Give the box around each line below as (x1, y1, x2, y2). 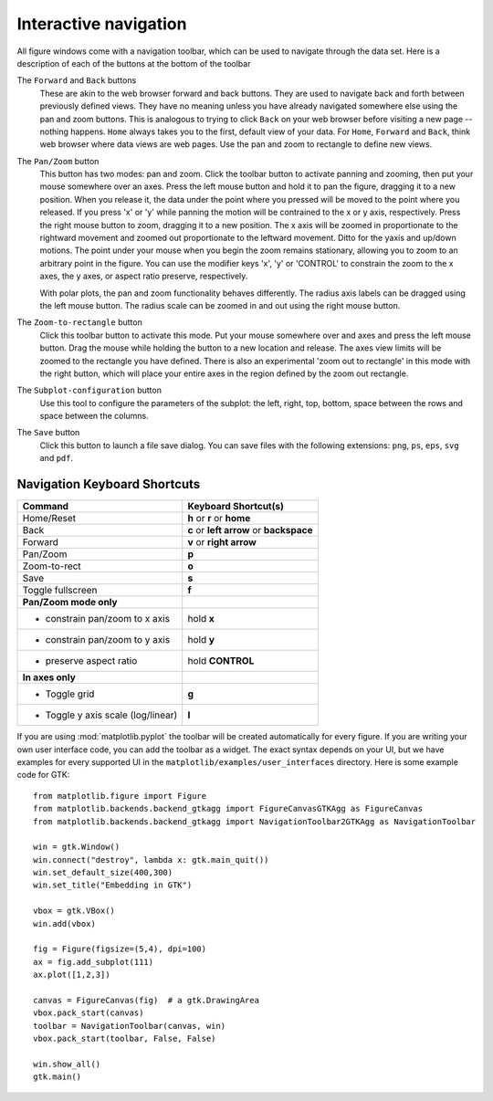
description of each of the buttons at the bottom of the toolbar (16, 58, 251, 68)
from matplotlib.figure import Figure (33, 791, 207, 801)
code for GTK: (16, 770, 70, 781)
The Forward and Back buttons (16, 75, 137, 86)
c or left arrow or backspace (187, 524, 313, 537)
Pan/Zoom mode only (22, 596, 118, 609)
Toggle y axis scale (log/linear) (45, 708, 178, 721)
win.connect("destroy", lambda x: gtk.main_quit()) (33, 855, 269, 865)
